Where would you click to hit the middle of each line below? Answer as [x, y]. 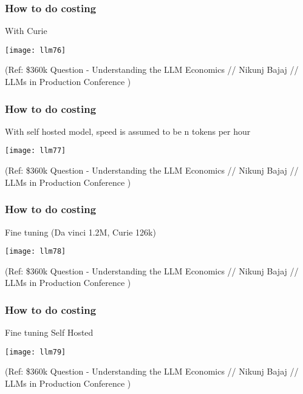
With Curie [26, 31]
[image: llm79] [36, 352]
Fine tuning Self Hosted [49, 332]
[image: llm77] [36, 151]
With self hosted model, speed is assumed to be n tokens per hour [128, 131]
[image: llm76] [36, 50]
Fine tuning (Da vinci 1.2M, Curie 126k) [80, 232]
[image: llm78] [36, 252]
